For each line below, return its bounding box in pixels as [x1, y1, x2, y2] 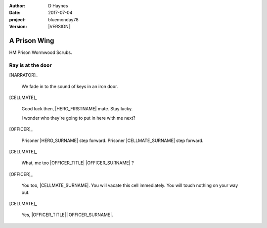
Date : [9, 10, 21, 16]
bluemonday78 [48, 16, 79, 22]
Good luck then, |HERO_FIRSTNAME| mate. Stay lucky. [21, 106, 133, 112]
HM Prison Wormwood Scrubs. [9, 49, 72, 55]
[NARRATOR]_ [9, 72, 38, 78]
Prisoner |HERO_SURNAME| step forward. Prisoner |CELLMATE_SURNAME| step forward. [21, 137, 204, 143]
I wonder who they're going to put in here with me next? [21, 115, 135, 121]
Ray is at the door [9, 62, 52, 69]
